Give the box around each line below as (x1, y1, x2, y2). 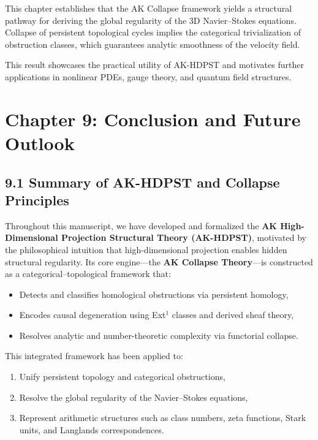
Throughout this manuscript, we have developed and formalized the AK (5, 219, 277, 232)
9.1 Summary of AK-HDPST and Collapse (5, 172, 280, 191)
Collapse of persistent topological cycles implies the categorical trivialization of (5, 26, 301, 39)
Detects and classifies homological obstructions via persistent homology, (19, 287, 289, 300)
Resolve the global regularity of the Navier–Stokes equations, (19, 390, 248, 403)
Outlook (5, 130, 75, 155)
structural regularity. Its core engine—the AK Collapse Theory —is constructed (5, 255, 313, 268)
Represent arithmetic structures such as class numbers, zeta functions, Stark (19, 411, 306, 424)
